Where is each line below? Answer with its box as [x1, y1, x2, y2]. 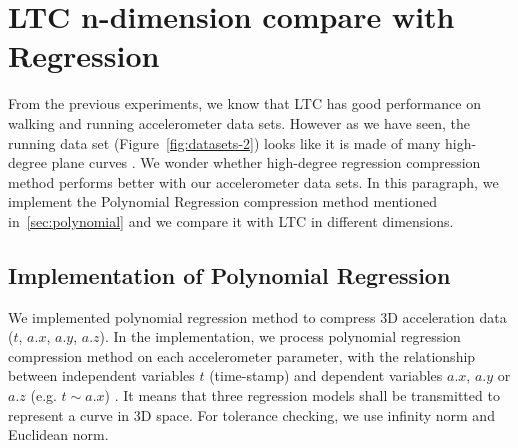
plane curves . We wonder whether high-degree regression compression [51, 152, 481, 173]
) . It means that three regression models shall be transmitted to [104, 385, 500, 406]
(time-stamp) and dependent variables [209, 365, 443, 386]
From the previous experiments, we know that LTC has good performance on [8, 93, 481, 114]
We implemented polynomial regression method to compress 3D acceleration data [8, 306, 507, 327]
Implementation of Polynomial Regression [8, 259, 451, 290]
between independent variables [8, 365, 195, 386]
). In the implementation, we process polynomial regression [99, 326, 461, 347]
